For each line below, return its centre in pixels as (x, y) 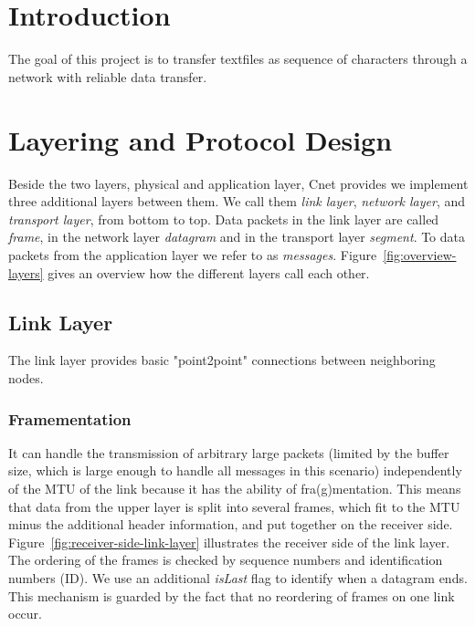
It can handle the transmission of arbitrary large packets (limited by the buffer (229, 452)
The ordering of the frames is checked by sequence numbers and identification (226, 560)
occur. (25, 614)
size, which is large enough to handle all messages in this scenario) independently (235, 470)
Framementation (70, 418)
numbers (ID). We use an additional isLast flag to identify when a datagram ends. (238, 577)
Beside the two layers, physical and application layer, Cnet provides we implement (238, 183)
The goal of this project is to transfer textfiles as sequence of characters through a (238, 59)
